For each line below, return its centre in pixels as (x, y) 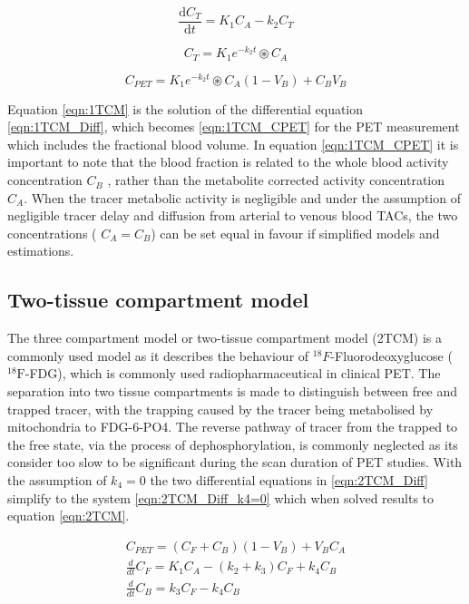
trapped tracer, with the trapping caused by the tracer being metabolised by (220, 409)
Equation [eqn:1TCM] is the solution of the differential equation (186, 108)
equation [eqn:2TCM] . (68, 516)
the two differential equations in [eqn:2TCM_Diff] (289, 479)
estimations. (41, 251)
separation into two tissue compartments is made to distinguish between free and (233, 391)
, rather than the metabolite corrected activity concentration (276, 180)
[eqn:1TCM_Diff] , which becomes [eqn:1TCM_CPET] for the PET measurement (234, 127)
